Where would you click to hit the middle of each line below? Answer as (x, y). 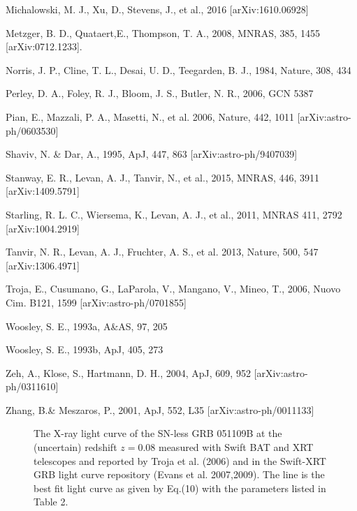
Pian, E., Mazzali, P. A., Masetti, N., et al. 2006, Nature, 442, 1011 (150, 116)
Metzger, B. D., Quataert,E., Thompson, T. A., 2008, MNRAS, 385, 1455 (163, 32)
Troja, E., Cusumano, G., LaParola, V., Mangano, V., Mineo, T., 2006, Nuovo (173, 289)
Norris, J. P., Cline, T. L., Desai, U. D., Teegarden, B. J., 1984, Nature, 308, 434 (178, 69)
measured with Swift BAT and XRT (236, 447)
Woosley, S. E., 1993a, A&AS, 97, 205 (87, 326)
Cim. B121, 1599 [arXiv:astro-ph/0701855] (96, 302)
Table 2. (51, 502)
